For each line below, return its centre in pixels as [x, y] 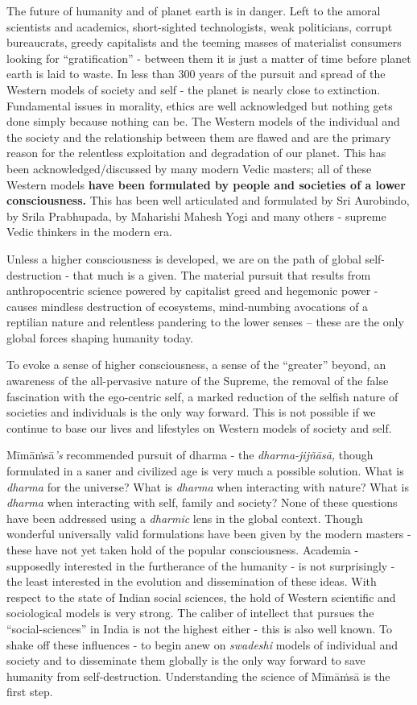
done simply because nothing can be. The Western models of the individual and [203, 121]
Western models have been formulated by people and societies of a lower [206, 184]
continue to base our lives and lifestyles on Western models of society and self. [199, 427]
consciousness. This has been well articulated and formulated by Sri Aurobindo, [208, 200]
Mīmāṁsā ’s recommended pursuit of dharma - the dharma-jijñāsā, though [190, 455]
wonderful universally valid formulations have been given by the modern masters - [209, 534]
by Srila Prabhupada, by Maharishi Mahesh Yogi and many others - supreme [196, 216]
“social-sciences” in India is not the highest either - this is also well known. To [199, 628]
